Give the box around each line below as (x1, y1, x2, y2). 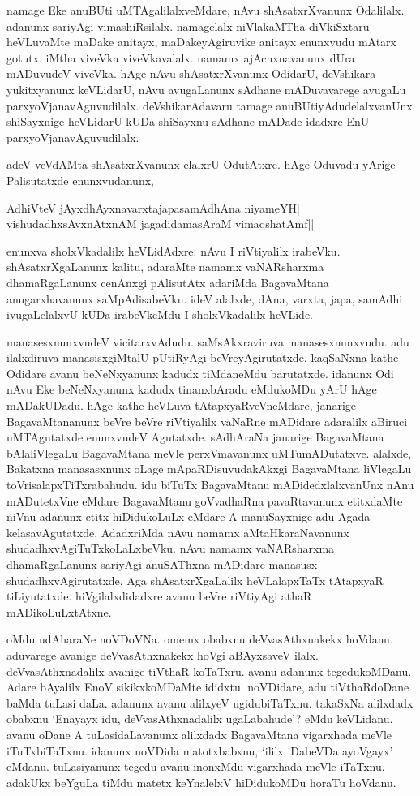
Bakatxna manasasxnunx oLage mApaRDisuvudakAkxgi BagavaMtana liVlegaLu (6, 460, 412, 477)
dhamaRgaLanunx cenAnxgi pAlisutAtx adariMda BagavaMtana (6, 273, 329, 290)
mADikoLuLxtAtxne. (6, 603, 112, 620)
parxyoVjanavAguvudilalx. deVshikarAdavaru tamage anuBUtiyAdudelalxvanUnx (6, 97, 413, 114)
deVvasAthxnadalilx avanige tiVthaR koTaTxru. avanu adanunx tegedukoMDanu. (6, 662, 412, 679)
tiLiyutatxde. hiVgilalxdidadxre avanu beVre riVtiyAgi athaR (6, 587, 312, 605)
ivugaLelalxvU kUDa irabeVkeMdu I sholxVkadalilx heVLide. (6, 306, 313, 323)
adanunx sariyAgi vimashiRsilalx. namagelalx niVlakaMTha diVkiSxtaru (6, 17, 370, 34)
